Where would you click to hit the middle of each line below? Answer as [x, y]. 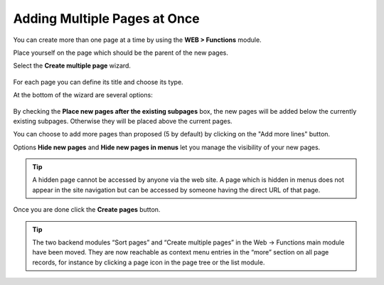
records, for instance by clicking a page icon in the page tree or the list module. [149, 262]
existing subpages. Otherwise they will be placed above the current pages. [123, 121]
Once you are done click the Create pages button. [87, 210]
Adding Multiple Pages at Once [106, 18]
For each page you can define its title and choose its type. [98, 82]
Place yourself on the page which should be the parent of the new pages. [121, 53]
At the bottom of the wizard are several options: [83, 95]
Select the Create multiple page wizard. [72, 66]
